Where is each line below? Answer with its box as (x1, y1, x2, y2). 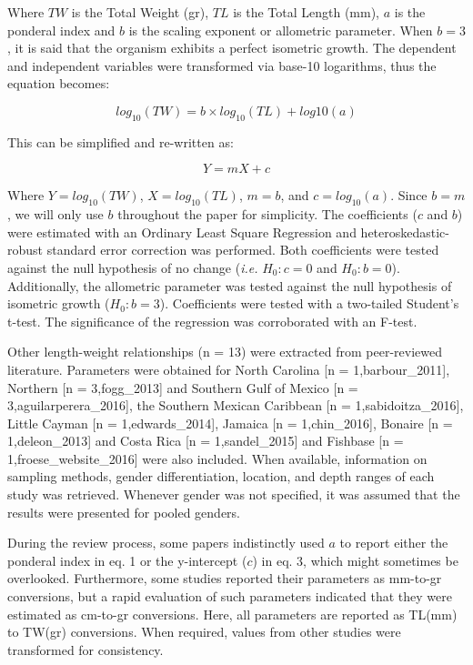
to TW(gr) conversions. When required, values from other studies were (7, 622, 401, 641)
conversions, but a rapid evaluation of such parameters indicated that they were (7, 587, 452, 606)
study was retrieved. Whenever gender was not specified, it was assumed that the (7, 485, 460, 504)
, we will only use (7, 205, 104, 224)
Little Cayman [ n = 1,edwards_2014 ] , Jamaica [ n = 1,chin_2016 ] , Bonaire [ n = (7, 413, 453, 432)
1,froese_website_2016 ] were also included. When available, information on (7, 448, 428, 468)
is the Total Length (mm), (233, 3, 380, 21)
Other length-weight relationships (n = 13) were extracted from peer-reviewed (7, 342, 442, 361)
